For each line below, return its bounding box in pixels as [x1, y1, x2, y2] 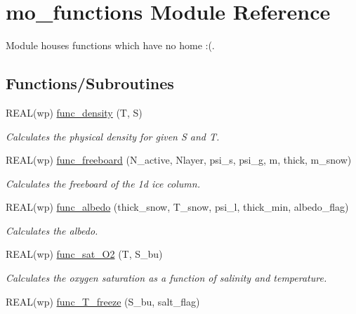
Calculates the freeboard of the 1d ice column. [6, 176, 200, 190]
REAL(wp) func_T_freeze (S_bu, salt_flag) [6, 294, 200, 308]
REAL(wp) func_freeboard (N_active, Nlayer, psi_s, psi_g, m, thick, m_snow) [6, 152, 352, 167]
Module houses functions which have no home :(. [6, 38, 215, 53]
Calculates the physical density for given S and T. [6, 129, 220, 143]
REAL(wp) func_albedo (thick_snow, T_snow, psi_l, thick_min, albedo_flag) [6, 199, 349, 214]
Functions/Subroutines [6, 72, 174, 94]
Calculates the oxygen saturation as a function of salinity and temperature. [6, 270, 327, 285]
